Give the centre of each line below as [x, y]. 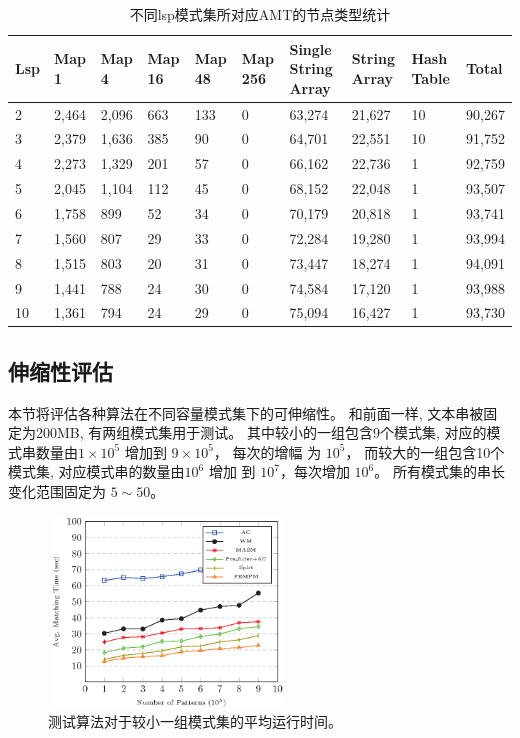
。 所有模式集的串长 [439, 471]
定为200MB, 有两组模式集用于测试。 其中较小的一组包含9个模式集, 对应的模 [254, 432]
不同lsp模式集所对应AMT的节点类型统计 [260, 14]
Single [310, 48]
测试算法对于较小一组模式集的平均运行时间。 [195, 721]
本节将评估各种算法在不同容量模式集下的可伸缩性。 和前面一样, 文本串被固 [253, 412]
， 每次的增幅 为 [267, 451]
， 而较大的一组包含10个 [425, 451]
